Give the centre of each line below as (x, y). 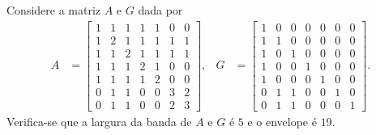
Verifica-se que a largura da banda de (99, 121)
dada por (160, 10)
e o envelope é (282, 121)
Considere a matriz (54, 10)
